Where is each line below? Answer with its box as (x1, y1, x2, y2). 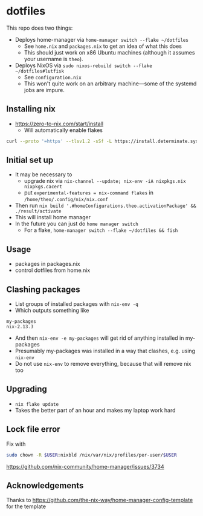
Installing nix (6, 104, 56, 114)
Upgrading (6, 384, 47, 394)
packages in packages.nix (14, 260, 80, 268)
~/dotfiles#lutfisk (14, 68, 65, 74)
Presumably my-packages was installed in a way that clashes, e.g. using (14, 347, 195, 355)
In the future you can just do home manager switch (14, 220, 139, 228)
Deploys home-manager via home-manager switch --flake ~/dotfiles (14, 36, 189, 43)
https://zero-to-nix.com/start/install (14, 120, 104, 127)
